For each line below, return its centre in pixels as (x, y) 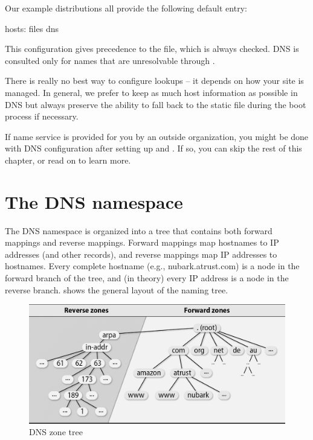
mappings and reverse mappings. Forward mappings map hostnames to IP (142, 242)
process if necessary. (42, 116)
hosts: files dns (32, 28)
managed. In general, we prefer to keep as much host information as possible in (151, 92)
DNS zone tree (56, 432)
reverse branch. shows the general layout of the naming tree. (117, 289)
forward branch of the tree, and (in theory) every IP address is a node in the (147, 278)
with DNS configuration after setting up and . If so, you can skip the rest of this (153, 148)
